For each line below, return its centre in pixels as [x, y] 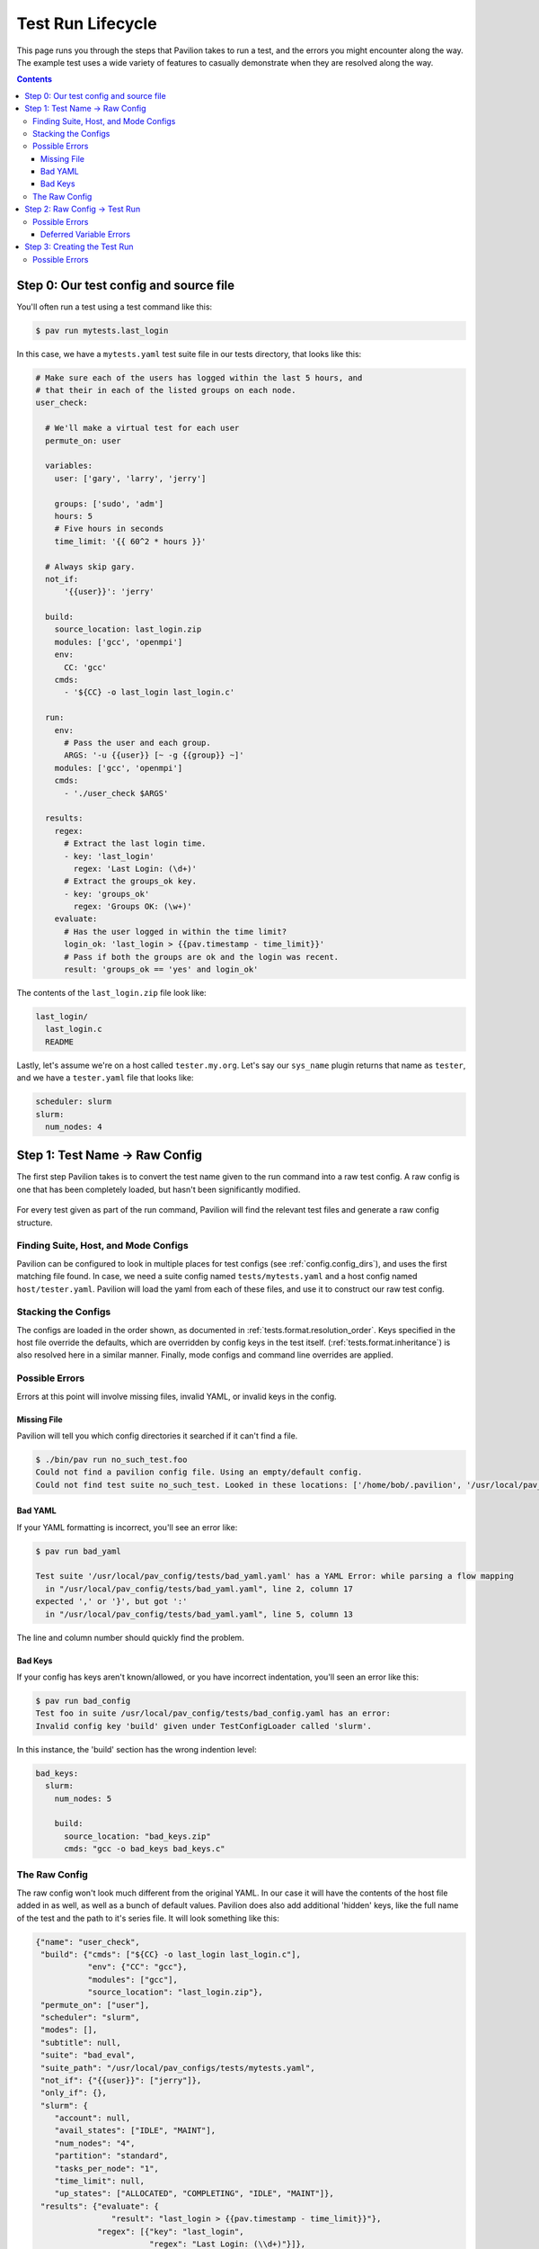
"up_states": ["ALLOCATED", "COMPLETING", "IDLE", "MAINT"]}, [194, 2194]
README [60, 1042]
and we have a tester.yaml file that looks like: [105, 1078]
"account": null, [93, 2118]
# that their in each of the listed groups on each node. [166, 390]
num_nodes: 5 [83, 1798]
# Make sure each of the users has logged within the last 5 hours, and [199, 377]
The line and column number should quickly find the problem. [130, 1637]
